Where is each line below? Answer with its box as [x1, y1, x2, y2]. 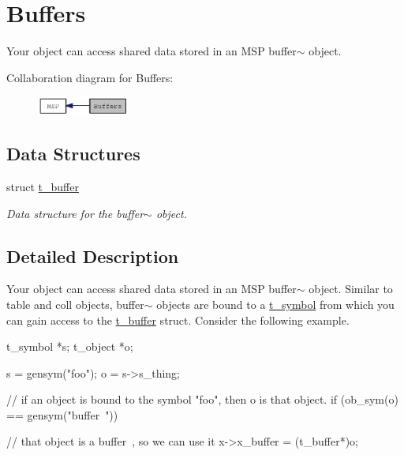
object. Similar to [309, 280, 393, 297]
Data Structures [6, 141, 140, 166]
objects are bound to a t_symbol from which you [156, 295, 395, 312]
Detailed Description [6, 243, 179, 268]
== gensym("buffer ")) [6, 406, 118, 423]
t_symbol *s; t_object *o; [6, 338, 133, 355]
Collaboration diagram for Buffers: [6, 69, 174, 85]
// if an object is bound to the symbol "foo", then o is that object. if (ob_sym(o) [6, 391, 398, 408]
